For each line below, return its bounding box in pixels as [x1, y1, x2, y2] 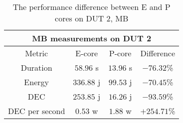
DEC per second [8, 105, 65, 117]
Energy [24, 76, 49, 88]
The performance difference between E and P [12, 1, 171, 12]
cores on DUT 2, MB [55, 12, 129, 24]
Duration [20, 62, 52, 73]
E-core [75, 47, 98, 59]
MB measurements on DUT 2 [32, 32, 152, 44]
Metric [25, 47, 48, 59]
